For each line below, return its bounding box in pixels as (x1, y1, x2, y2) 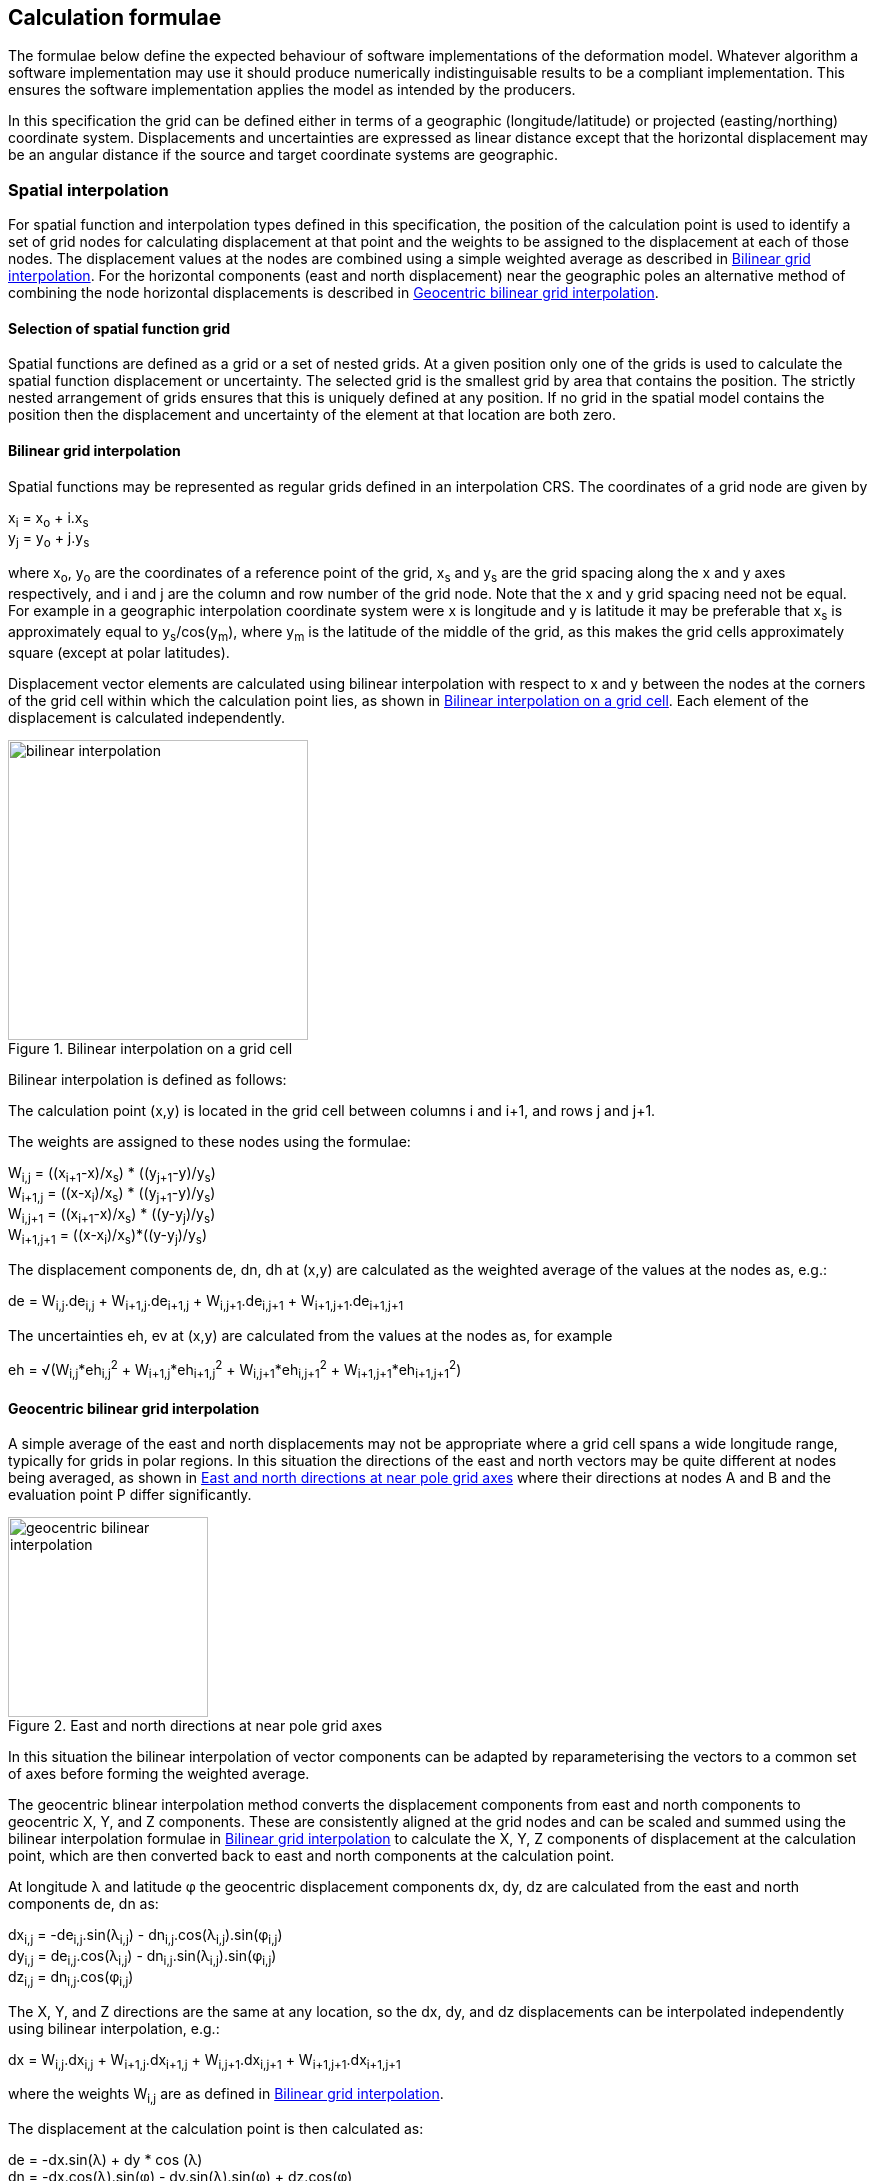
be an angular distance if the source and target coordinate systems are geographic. (8, 146, 559, 164)
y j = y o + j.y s (8, 529, 90, 551)
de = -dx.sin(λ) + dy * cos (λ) (8, 2151, 203, 2169)
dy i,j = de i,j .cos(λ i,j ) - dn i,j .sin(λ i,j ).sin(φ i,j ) (8, 1947, 277, 1968)
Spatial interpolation (8, 179, 169, 200)
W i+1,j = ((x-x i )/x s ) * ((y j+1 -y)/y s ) (8, 1184, 216, 1206)
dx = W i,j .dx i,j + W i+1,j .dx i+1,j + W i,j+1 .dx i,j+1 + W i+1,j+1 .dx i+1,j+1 (8, 2050, 401, 2072)
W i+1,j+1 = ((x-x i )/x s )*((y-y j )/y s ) (8, 1225, 208, 1247)
